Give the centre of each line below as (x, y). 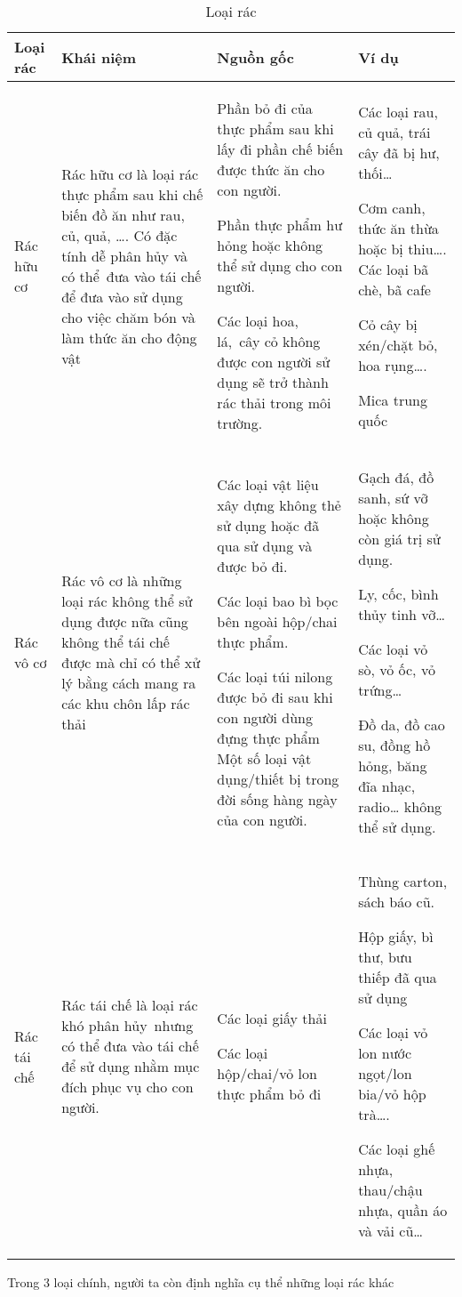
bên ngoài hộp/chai (277, 621)
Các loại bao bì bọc (278, 601)
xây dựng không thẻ (279, 505)
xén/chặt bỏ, (398, 344)
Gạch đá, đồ (396, 477)
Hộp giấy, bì (396, 936)
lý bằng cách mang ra (129, 683)
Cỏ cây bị (388, 324)
